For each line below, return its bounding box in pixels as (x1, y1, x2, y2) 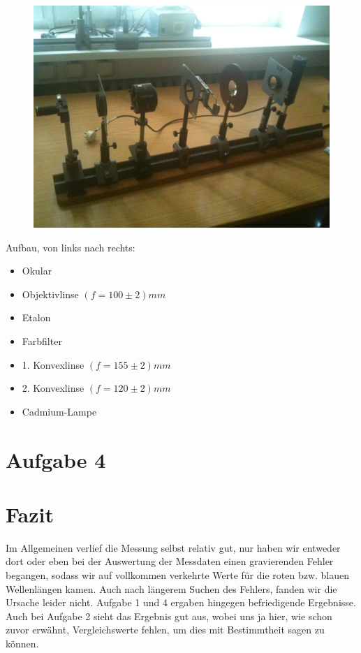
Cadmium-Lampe (22, 404, 97, 418)
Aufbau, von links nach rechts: (6, 240, 135, 254)
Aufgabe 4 (6, 445, 106, 474)
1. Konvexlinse (22, 357, 84, 372)
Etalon (22, 310, 51, 325)
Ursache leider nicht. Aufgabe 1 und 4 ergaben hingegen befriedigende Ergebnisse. (6, 595, 356, 610)
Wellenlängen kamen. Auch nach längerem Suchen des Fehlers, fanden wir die (6, 581, 337, 596)
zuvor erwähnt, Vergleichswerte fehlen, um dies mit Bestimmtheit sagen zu (6, 622, 325, 637)
